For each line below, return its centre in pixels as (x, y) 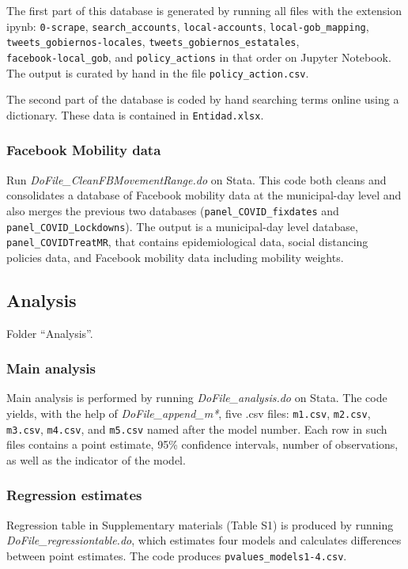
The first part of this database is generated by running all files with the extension (204, 10)
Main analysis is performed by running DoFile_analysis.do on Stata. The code (197, 398)
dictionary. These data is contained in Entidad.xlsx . (135, 114)
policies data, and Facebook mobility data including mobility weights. (175, 257)
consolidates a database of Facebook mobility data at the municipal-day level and (204, 195)
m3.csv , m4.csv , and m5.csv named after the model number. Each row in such (197, 429)
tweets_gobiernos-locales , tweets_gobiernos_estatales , (153, 42)
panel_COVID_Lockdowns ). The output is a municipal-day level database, (182, 226)
